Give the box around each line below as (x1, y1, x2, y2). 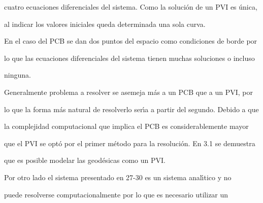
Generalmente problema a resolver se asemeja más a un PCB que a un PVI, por (4, 86, 253, 97)
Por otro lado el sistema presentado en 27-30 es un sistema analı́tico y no (4, 172, 232, 182)
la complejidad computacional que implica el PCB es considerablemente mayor (4, 121, 249, 131)
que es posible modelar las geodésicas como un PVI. (4, 155, 166, 165)
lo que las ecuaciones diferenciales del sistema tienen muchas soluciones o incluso (4, 52, 255, 63)
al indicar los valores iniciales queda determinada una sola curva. (4, 18, 206, 29)
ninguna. (4, 70, 31, 80)
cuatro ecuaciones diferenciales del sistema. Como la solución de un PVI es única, (4, 2, 257, 12)
